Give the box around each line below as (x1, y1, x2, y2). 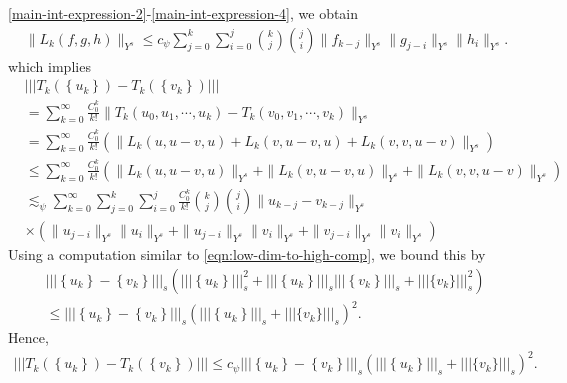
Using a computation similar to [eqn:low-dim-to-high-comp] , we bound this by (8, 244, 486, 265)
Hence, (8, 327, 49, 348)
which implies (8, 55, 91, 76)
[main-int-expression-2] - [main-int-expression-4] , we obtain (8, 3, 359, 23)
